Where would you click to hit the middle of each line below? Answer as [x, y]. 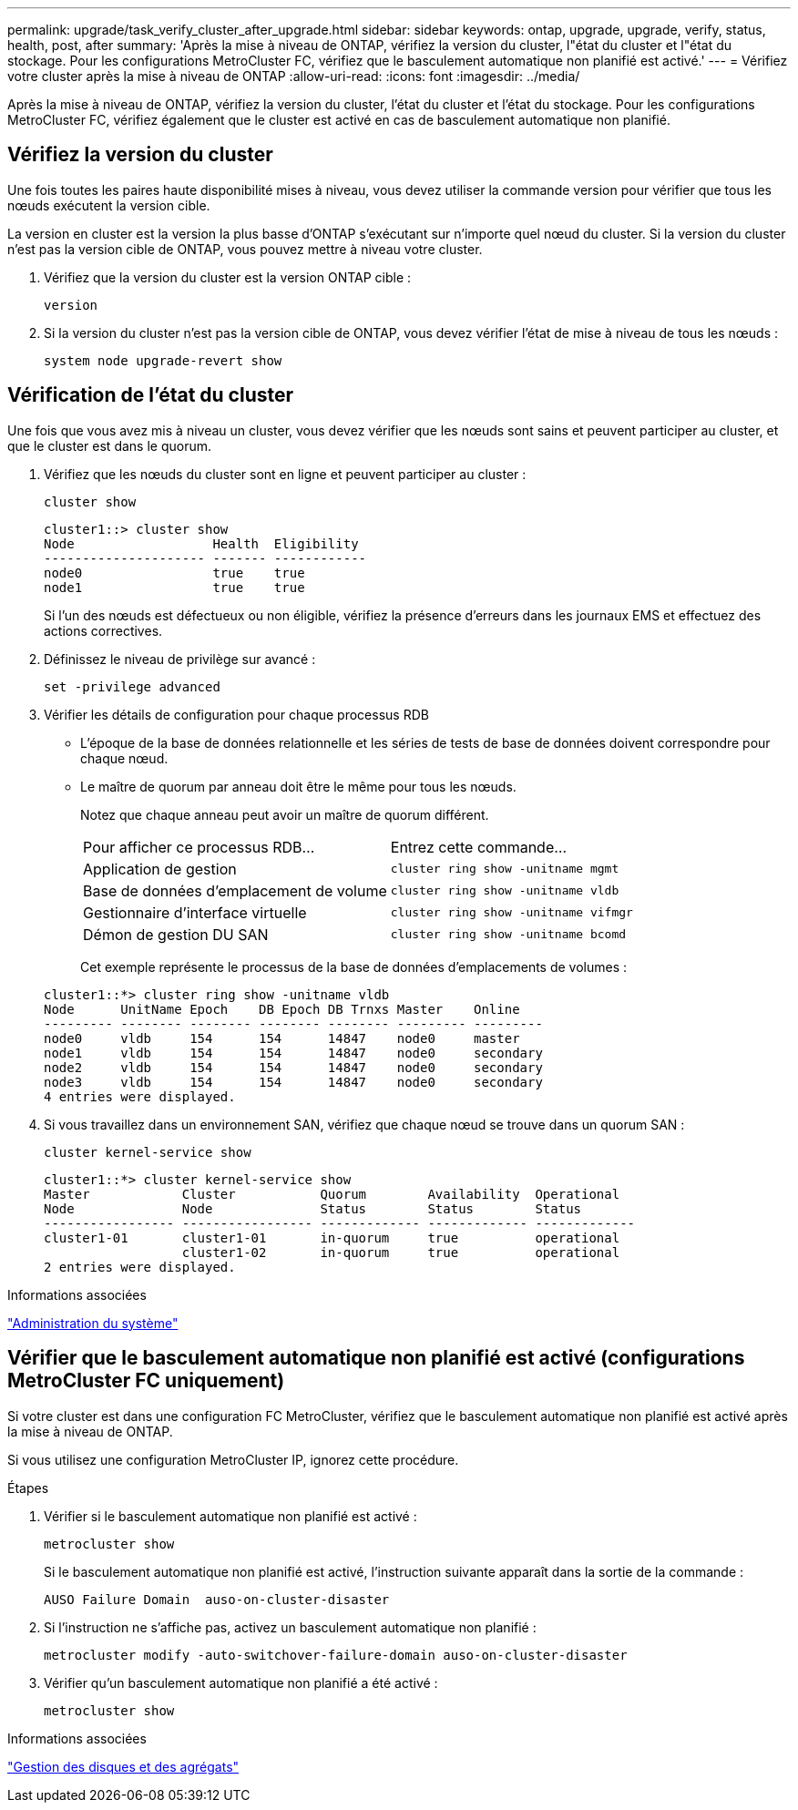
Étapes [28, 1488]
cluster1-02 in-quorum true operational [401, 1252]
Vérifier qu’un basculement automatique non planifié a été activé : [241, 1682]
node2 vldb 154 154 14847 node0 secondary [293, 1067]
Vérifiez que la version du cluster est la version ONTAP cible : [228, 277]
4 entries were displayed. [140, 1096]
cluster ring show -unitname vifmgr [512, 913]
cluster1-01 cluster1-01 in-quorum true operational [332, 1237]
